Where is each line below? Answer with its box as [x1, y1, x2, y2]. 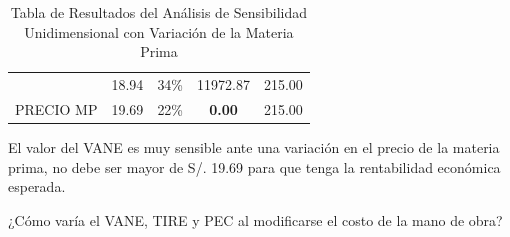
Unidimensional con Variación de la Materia [24, 21, 294, 42]
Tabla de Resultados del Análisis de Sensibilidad [10, 2, 307, 22]
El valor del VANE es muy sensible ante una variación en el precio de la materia [8, 136, 500, 157]
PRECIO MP [15, 98, 98, 119]
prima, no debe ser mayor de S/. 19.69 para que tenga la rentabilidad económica [8, 156, 501, 177]
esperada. [8, 176, 66, 197]
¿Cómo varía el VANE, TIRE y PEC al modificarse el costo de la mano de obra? [8, 209, 503, 230]
